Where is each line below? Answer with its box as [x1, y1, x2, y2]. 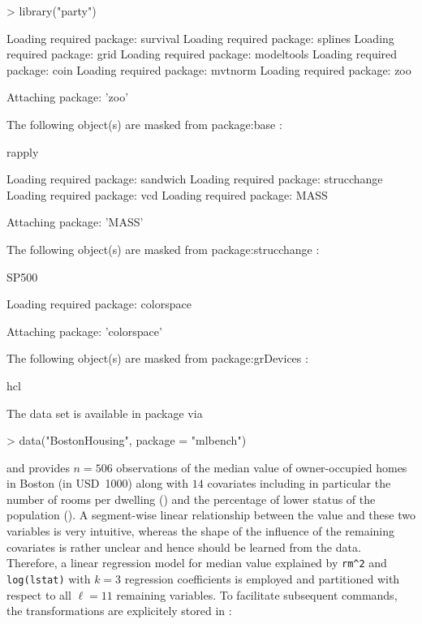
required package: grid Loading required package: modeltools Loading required [6, 45, 398, 62]
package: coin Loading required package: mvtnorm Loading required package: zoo [6, 61, 411, 78]
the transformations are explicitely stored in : [6, 602, 232, 619]
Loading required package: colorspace [6, 295, 192, 312]
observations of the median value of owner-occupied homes [116, 458, 407, 476]
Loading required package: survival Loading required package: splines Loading [6, 29, 394, 46]
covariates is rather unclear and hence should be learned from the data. [6, 538, 361, 555]
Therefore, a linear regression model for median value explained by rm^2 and [6, 554, 387, 571]
